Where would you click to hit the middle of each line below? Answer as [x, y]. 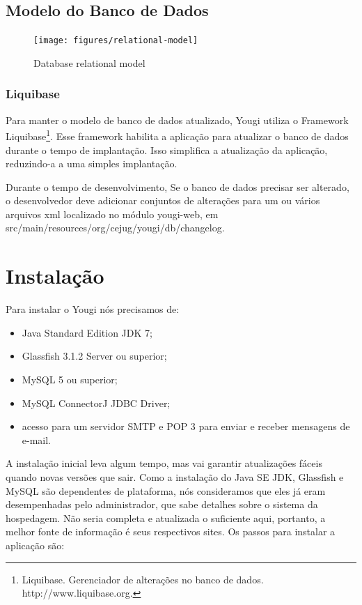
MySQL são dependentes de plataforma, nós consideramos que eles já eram [166, 490]
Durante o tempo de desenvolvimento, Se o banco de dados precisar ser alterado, [178, 186]
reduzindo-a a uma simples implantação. [92, 163]
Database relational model [89, 62]
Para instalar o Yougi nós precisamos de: [93, 309]
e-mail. [37, 439]
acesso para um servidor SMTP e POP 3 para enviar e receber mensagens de [186, 426]
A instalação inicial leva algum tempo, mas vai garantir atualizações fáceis [164, 463]
